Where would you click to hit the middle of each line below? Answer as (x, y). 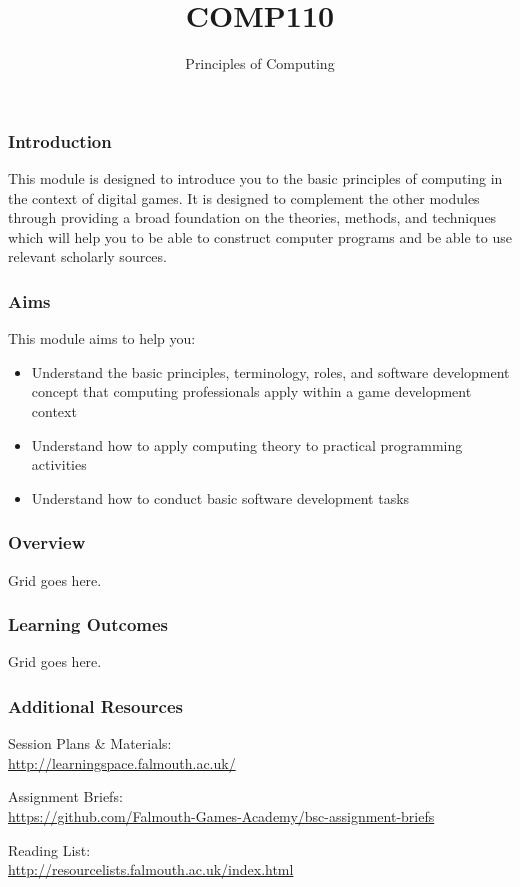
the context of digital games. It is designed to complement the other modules (244, 197)
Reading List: (49, 849)
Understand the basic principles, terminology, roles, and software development (270, 371)
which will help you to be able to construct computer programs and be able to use (260, 236)
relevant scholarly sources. (87, 256)
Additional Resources (96, 705)
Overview (47, 542)
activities (59, 464)
